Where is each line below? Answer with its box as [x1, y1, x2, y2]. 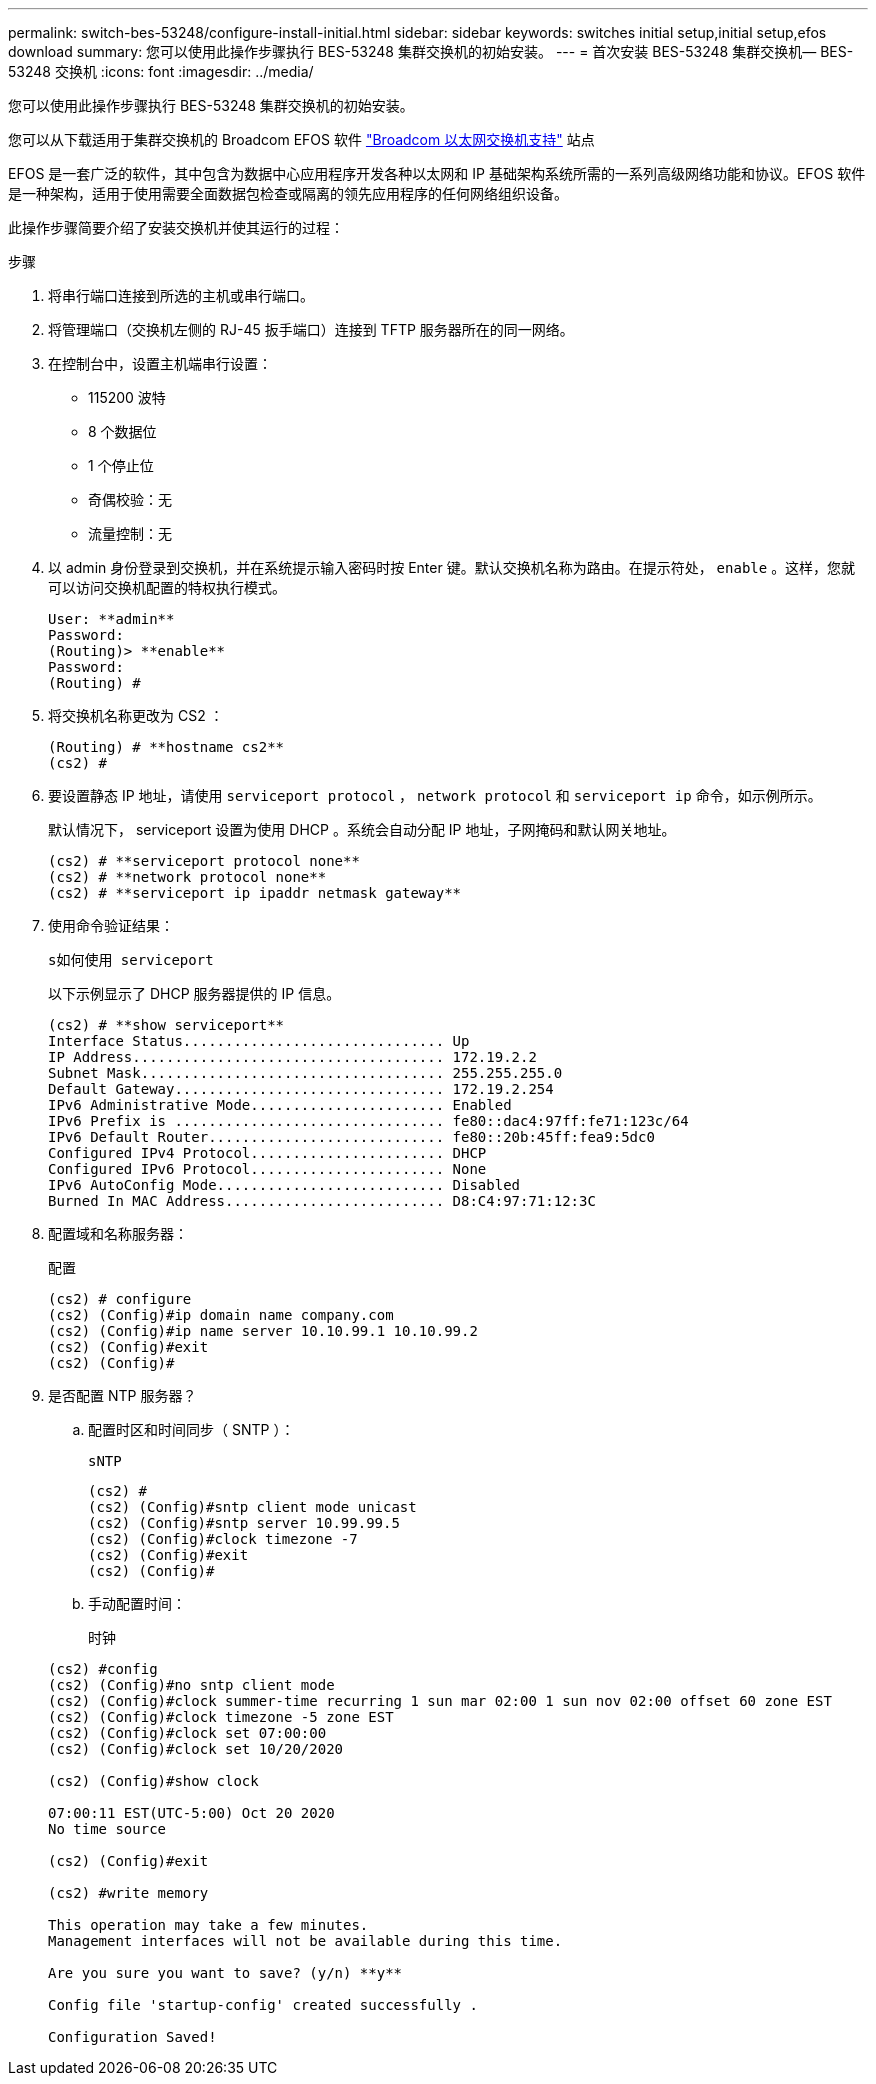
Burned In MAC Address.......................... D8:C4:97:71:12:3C [48, 1193, 596, 1209]
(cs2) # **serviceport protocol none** [48, 853, 360, 869]
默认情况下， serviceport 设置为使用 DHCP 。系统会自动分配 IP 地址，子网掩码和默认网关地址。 [48, 821, 676, 838]
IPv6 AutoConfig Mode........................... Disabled [48, 1177, 521, 1193]
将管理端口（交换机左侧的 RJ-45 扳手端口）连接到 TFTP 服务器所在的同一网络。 [48, 321, 574, 338]
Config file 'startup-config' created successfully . [48, 1997, 478, 2013]
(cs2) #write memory [48, 1885, 209, 1901]
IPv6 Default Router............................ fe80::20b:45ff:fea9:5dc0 [48, 1129, 655, 1145]
